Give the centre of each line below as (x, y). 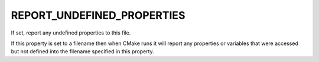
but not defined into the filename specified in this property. (83, 51)
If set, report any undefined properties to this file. (71, 33)
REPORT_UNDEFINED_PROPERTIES (98, 15)
